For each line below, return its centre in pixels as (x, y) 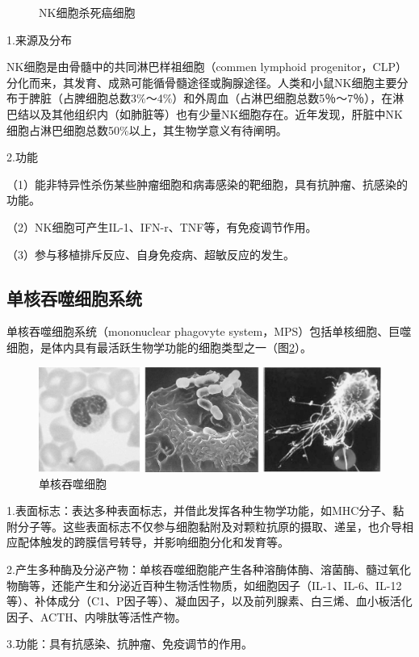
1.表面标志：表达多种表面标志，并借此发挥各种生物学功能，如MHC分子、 (200, 511)
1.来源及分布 (39, 39)
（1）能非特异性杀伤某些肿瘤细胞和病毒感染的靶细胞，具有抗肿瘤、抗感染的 (207, 184)
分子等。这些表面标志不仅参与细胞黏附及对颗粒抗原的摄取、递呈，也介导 (209, 526)
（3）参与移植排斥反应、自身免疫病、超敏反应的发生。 (151, 254)
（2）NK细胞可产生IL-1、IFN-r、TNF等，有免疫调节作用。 (162, 226)
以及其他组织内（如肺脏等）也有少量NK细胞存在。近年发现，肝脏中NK (216, 113)
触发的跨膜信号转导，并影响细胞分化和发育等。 (164, 542)
